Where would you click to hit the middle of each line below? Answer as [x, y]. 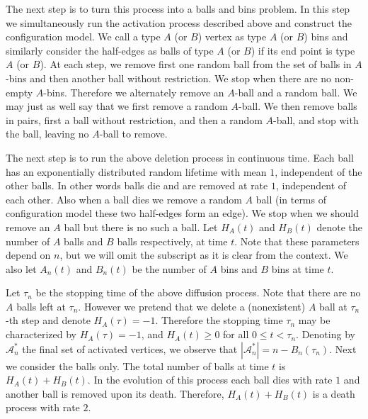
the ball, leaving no [47, 134]
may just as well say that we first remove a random [117, 106]
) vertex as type [232, 37]
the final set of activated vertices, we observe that [130, 348]
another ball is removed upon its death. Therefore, [115, 393]
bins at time [298, 268]
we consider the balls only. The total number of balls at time [137, 365]
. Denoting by [326, 334]
